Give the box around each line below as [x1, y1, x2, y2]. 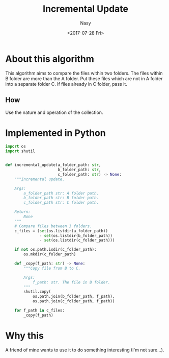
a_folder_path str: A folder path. [23, 190, 99, 196]
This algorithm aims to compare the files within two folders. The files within [5, 70, 163, 76]
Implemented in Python [5, 127, 106, 138]
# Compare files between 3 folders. [14, 223, 93, 229]
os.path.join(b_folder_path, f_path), [32, 294, 115, 299]
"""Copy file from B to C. [23, 266, 81, 271]
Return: [14, 209, 31, 214]
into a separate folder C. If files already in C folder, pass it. [5, 81, 127, 87]
